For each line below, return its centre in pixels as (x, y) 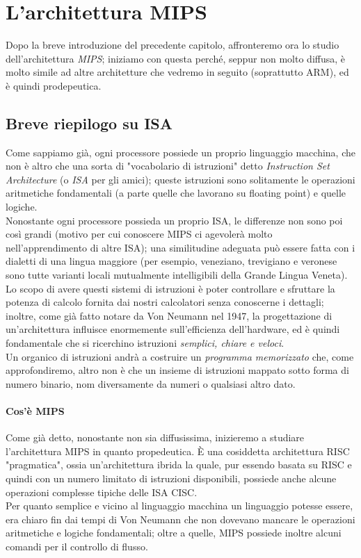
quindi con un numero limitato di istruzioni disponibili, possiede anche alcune (171, 478)
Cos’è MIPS (35, 410)
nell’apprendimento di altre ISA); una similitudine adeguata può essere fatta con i (180, 247)
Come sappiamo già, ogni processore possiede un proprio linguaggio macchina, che (180, 152)
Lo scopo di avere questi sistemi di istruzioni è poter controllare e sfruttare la (170, 288)
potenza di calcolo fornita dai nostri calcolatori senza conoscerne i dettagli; (165, 302)
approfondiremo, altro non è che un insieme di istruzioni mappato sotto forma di (177, 370)
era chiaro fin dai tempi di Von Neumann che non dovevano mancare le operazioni (180, 519)
